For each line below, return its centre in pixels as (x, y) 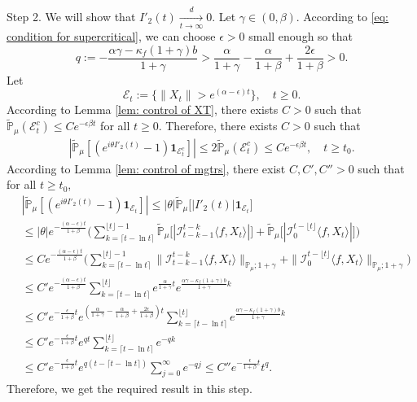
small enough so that (301, 36)
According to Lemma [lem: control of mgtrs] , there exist (146, 168)
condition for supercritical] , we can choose (111, 36)
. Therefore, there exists (218, 126)
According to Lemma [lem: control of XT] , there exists (143, 109)
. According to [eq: (342, 16)
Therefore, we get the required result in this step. (129, 388)
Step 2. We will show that (71, 16)
